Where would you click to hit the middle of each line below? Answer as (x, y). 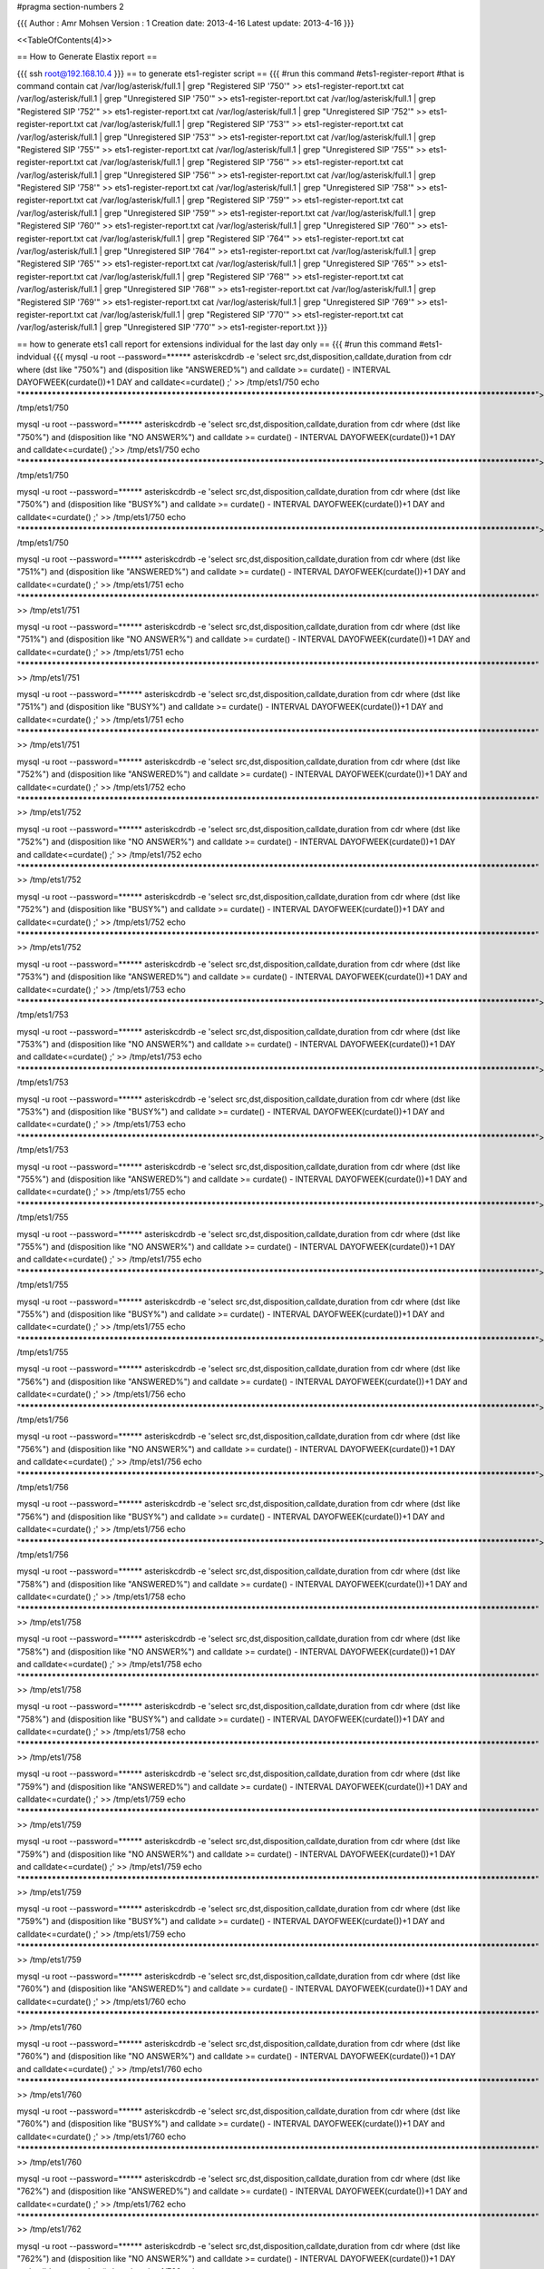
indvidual (34, 357)
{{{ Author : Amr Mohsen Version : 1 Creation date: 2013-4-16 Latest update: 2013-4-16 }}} (185, 24)
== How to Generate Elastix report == (87, 57)
